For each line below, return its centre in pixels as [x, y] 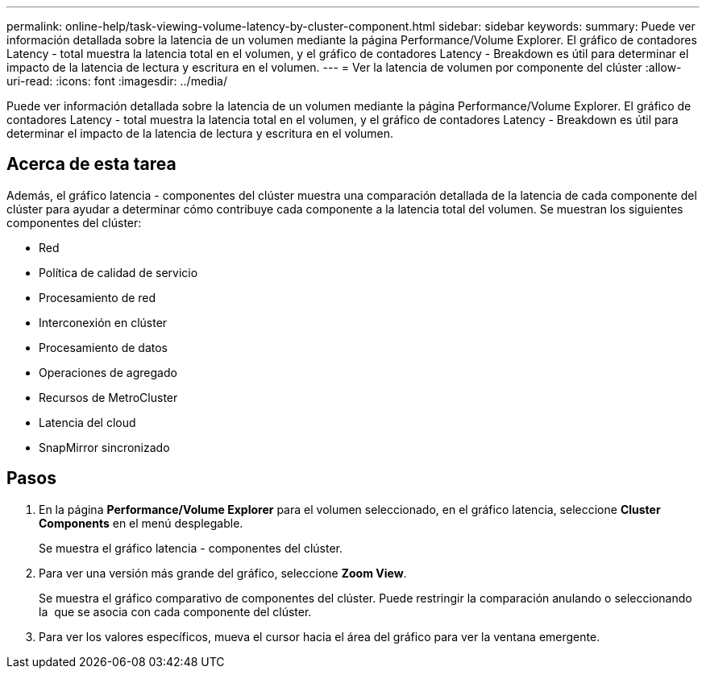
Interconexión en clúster [103, 322]
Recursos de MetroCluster [108, 397]
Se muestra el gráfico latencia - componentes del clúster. [191, 548]
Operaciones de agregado [108, 372]
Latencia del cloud [87, 422]
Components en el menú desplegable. [141, 523]
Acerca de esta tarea [91, 164]
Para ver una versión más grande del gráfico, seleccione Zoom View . [223, 573]
